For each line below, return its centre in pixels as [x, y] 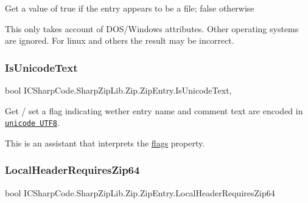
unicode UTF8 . [32, 122]
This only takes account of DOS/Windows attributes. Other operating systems [152, 28]
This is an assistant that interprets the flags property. [105, 143]
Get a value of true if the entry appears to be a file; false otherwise [130, 8]
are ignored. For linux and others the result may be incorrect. [120, 40]
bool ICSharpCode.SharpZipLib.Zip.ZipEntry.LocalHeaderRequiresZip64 [140, 192]
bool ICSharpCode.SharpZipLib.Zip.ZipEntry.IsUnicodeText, [118, 90]
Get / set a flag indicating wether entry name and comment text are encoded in [154, 110]
